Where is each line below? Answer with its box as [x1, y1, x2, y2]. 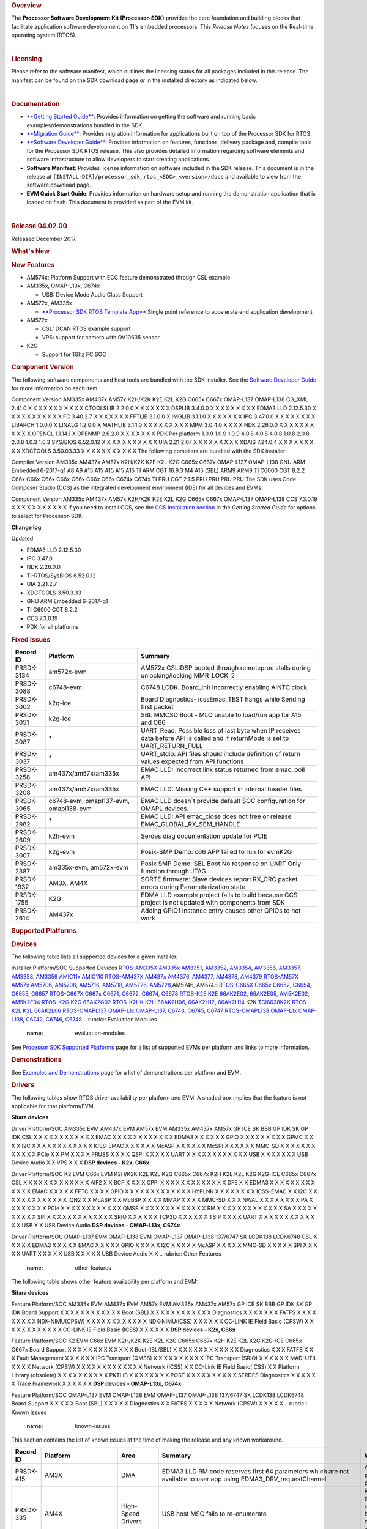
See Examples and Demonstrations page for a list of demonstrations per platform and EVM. [11, 1068, 242, 1076]
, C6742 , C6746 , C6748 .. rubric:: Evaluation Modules [22, 1015, 157, 1023]
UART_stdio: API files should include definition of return [141, 750, 301, 758]
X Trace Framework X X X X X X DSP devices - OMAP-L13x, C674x [11, 1380, 182, 1388]
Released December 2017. [11, 235, 77, 242]
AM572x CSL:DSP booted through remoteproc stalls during [141, 664, 311, 672]
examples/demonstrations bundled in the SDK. [26, 121, 144, 128]
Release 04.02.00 [11, 222, 67, 231]
